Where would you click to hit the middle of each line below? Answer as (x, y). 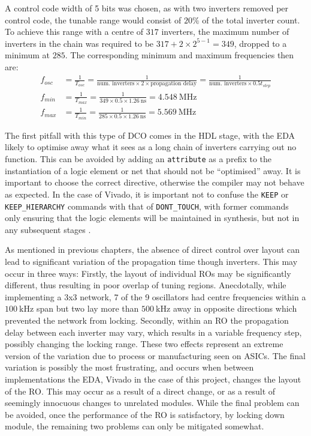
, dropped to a (260, 43)
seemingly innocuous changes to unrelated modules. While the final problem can (152, 403)
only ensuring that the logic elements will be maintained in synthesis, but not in (152, 218)
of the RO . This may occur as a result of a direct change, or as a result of (140, 391)
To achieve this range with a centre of (74, 32)
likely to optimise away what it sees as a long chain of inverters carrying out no (151, 147)
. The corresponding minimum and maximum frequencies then (179, 55)
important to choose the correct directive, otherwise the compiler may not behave (155, 182)
